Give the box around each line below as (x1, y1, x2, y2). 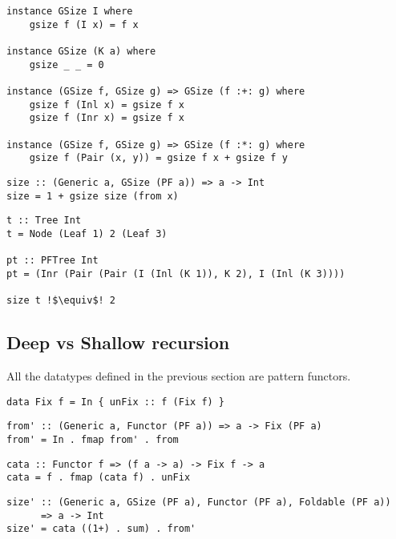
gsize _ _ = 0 (29, 58, 104, 70)
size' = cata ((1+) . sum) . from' (6, 523, 196, 535)
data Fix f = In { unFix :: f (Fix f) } (6, 396, 225, 408)
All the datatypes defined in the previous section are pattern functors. (6, 367, 351, 384)
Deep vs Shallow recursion (6, 330, 230, 355)
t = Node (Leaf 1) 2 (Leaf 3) (6, 227, 168, 239)
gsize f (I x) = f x (29, 18, 139, 30)
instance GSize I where (6, 6, 133, 17)
